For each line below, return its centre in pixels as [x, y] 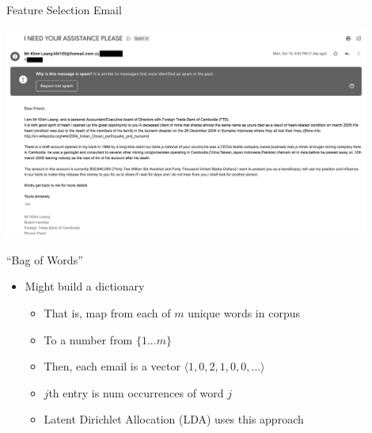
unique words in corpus [244, 312]
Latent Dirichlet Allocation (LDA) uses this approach [174, 419]
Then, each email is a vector [112, 366]
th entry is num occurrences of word [136, 392]
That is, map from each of [107, 312]
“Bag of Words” [45, 259]
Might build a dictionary [85, 286]
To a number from [88, 339]
